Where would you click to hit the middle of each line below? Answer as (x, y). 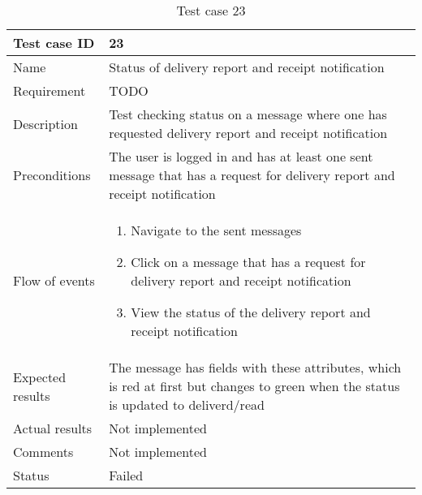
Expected (40, 377)
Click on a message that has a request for (248, 262)
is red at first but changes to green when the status (254, 386)
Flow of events (54, 280)
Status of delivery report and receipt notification (247, 67)
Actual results (53, 428)
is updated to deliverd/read (187, 405)
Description (45, 123)
